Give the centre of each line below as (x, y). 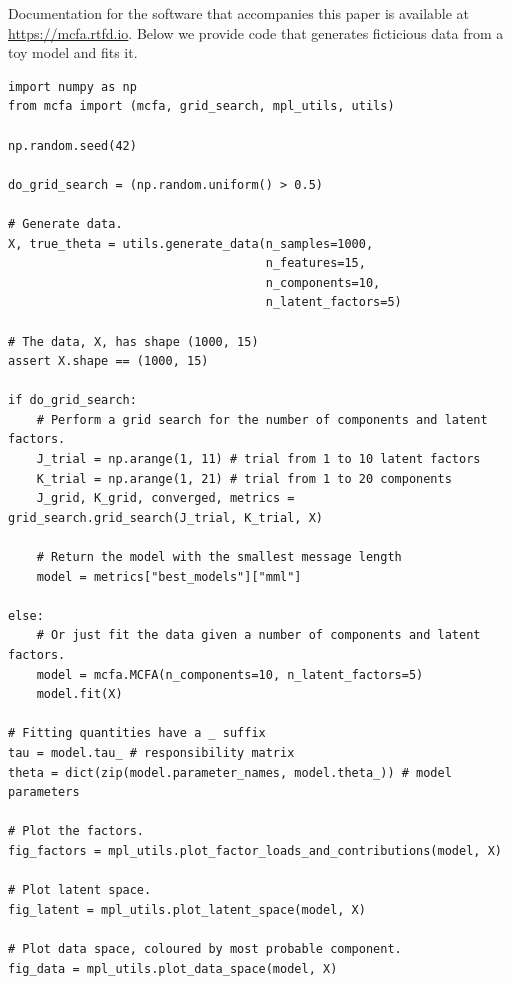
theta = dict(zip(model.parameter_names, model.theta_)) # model (230, 772)
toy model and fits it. (73, 52)
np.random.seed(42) (72, 145)
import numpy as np (72, 86)
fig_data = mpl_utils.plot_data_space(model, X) (173, 968)
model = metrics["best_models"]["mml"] (169, 576)
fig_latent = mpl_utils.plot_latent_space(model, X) (187, 909)
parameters (44, 792)
